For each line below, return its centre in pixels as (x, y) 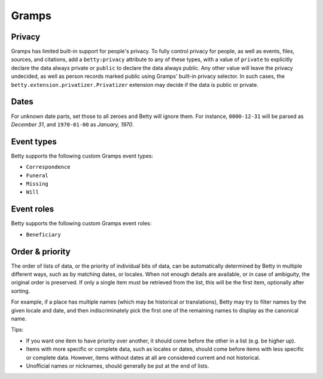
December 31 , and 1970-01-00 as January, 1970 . (72, 124)
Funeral (37, 175)
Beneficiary (43, 234)
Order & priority (41, 251)
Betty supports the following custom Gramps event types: (82, 156)
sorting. (21, 291)
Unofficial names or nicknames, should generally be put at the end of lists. (118, 366)
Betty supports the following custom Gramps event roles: (81, 223)
